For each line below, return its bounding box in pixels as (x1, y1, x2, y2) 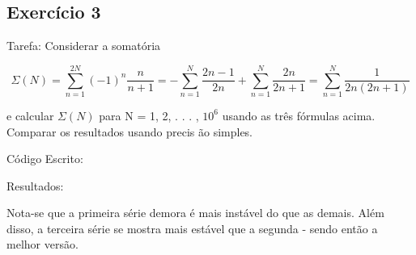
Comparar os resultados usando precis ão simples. (6, 123, 253, 140)
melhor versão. (6, 236, 79, 253)
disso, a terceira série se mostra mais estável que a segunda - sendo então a (6, 219, 378, 236)
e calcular (6, 107, 54, 123)
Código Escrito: (6, 150, 83, 167)
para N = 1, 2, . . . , (99, 107, 199, 123)
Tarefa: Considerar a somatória (6, 37, 161, 54)
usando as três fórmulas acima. (222, 107, 376, 123)
